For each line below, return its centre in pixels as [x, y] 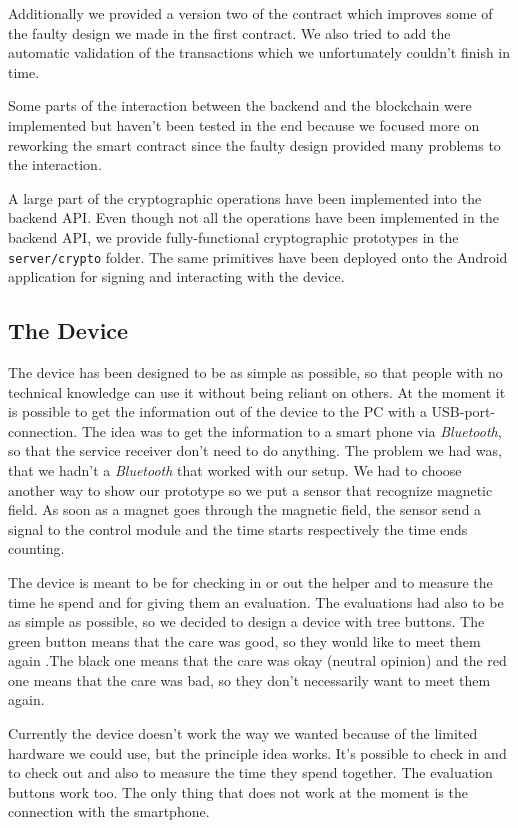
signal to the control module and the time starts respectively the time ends [238, 528]
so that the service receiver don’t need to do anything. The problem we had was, [255, 450]
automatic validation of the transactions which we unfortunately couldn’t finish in [259, 52]
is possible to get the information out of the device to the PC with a [217, 411]
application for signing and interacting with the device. [176, 276]
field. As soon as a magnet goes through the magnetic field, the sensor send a [245, 509]
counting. [36, 548]
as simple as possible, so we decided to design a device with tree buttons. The [246, 621]
